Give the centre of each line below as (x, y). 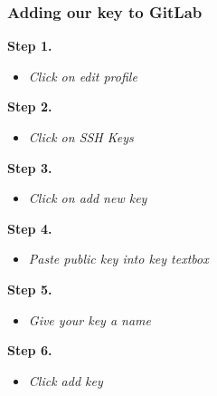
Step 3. (30, 167)
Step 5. (30, 289)
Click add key (66, 380)
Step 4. (30, 228)
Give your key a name (90, 319)
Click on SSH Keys (81, 137)
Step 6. (30, 350)
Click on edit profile (83, 76)
